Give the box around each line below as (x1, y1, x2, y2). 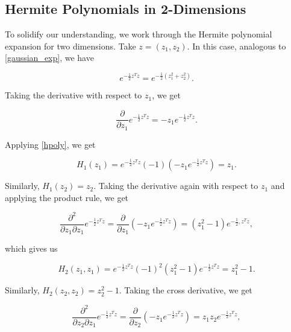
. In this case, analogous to (187, 39, 286, 52)
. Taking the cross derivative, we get (119, 284, 252, 296)
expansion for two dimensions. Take (5, 39, 136, 52)
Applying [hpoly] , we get (5, 138, 96, 150)
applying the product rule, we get (5, 191, 129, 203)
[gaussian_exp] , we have (5, 51, 94, 64)
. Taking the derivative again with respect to (93, 179, 258, 192)
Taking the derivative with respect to (5, 89, 142, 101)
